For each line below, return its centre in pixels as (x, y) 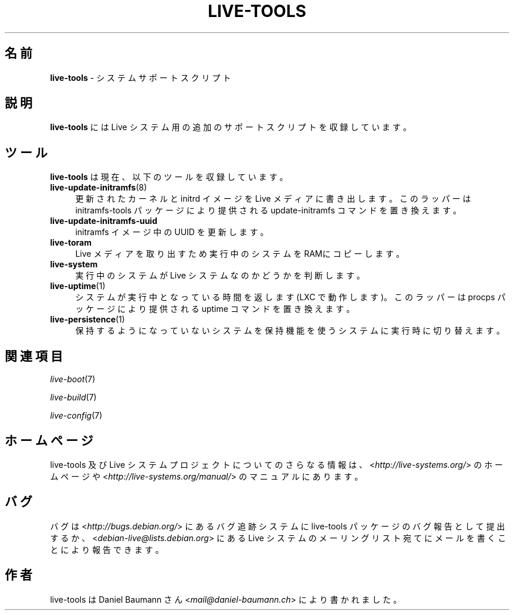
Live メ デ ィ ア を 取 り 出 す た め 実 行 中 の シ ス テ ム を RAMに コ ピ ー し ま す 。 (240, 254)
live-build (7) (73, 397)
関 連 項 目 (34, 356)
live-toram (71, 243)
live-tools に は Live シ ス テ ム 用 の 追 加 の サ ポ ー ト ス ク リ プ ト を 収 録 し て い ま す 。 (231, 127)
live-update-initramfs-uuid (104, 221)
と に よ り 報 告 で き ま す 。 (107, 549)
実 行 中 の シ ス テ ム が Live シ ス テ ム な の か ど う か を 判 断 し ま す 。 (220, 276)
